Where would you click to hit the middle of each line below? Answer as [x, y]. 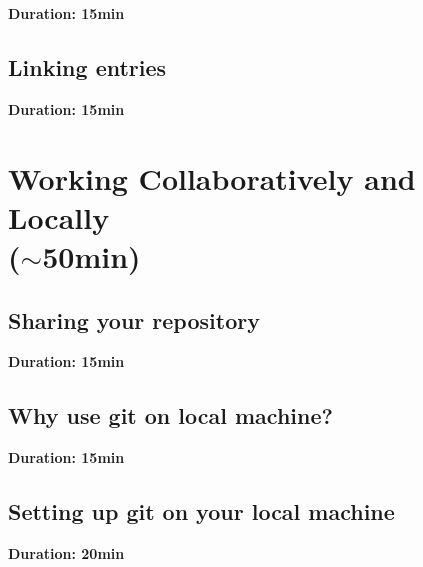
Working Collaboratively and [212, 177]
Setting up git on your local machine [201, 511]
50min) [91, 255]
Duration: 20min [66, 552]
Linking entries [87, 66]
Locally [59, 216]
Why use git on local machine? [170, 415]
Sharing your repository [134, 319]
